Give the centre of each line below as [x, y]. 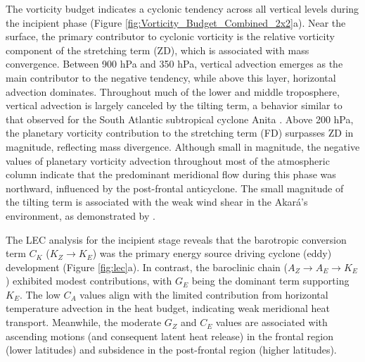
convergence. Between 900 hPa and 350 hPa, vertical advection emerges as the [174, 64]
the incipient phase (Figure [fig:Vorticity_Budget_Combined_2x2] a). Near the [176, 22]
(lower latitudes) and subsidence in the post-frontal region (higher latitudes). [171, 350]
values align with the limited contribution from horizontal [204, 294]
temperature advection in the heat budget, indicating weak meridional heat [168, 308]
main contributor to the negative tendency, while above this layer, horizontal [171, 77]
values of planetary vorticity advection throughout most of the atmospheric [168, 160]
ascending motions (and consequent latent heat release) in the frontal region [169, 336]
